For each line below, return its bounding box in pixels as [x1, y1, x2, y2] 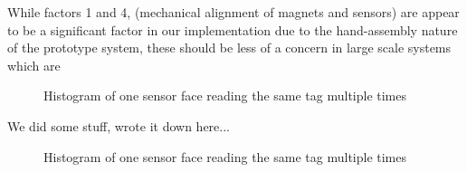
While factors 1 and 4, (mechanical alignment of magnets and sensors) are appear [7, 3, 460, 21]
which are [7, 55, 61, 74]
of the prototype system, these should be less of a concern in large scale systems [7, 38, 452, 57]
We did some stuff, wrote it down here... [7, 116, 230, 135]
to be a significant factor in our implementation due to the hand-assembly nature [7, 20, 458, 39]
